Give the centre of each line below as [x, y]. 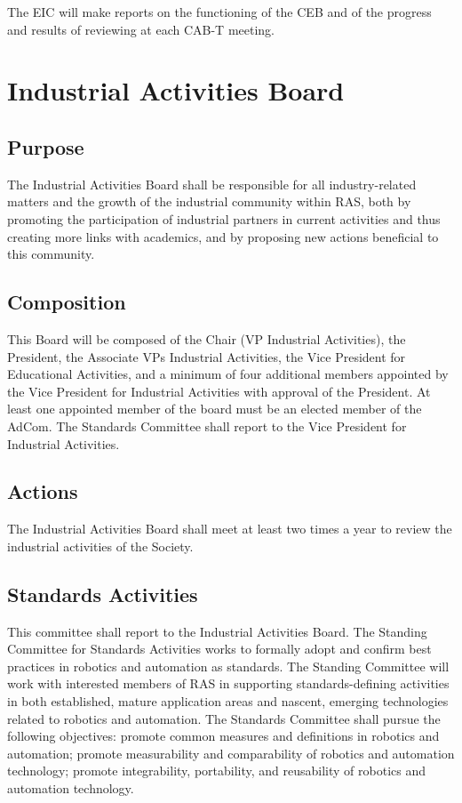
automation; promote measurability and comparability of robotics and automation [231, 753]
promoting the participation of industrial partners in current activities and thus [224, 218]
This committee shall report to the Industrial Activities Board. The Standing [217, 631]
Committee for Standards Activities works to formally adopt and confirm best [219, 649]
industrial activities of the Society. [100, 546]
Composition [67, 302]
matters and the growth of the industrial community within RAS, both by [209, 201]
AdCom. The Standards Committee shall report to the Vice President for [207, 426]
